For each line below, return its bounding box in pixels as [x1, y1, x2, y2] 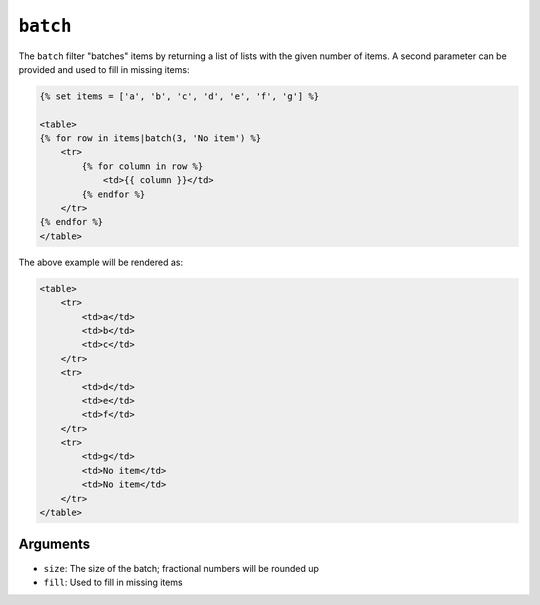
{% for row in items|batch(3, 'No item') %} [39, 133, 262, 144]
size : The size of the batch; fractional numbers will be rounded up [43, 562, 320, 574]
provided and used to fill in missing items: [18, 63, 190, 75]
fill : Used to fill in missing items [43, 576, 184, 588]
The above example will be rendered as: [18, 256, 184, 268]
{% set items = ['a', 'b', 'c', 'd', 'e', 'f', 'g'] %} [39, 90, 320, 102]
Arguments [18, 536, 91, 553]
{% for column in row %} [81, 160, 204, 172]
